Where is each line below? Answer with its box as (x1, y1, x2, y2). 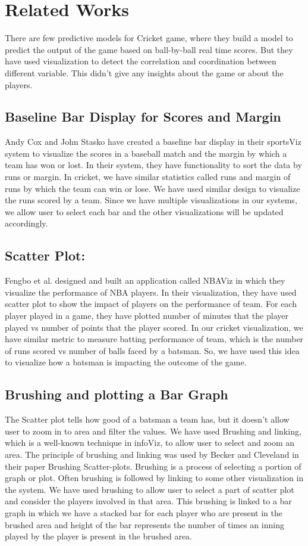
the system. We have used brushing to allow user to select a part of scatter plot (5, 483, 294, 495)
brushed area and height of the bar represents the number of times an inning (5, 518, 284, 531)
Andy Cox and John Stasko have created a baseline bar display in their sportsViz (5, 135, 301, 148)
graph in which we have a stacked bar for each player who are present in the (5, 506, 283, 519)
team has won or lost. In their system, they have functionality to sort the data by (5, 159, 302, 171)
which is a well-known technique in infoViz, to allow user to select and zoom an (5, 436, 295, 449)
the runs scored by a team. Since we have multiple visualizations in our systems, (5, 194, 297, 206)
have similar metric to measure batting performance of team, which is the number (5, 333, 304, 345)
